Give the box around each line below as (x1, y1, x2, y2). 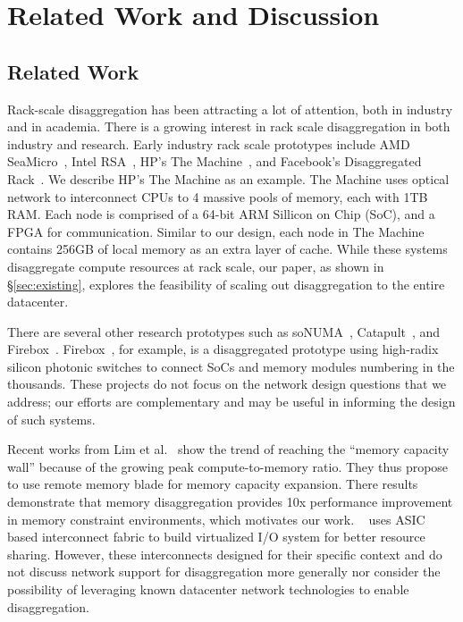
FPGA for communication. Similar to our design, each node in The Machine (7, 222, 425, 240)
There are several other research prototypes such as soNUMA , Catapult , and (7, 322, 441, 340)
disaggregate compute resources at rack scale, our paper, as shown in (7, 256, 384, 275)
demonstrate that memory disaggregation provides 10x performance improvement (7, 492, 453, 511)
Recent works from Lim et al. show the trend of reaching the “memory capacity (7, 440, 450, 458)
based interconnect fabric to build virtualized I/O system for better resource (7, 527, 425, 546)
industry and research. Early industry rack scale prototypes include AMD (7, 134, 410, 153)
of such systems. (7, 409, 96, 428)
